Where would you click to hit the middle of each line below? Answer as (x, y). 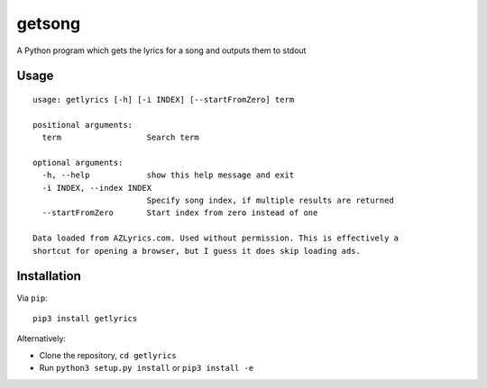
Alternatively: (41, 338)
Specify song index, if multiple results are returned (270, 201)
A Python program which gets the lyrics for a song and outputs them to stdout (161, 50)
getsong (49, 23)
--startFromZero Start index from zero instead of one (180, 213)
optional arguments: (78, 162)
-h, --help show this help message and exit (168, 175)
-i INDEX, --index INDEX (97, 188)
